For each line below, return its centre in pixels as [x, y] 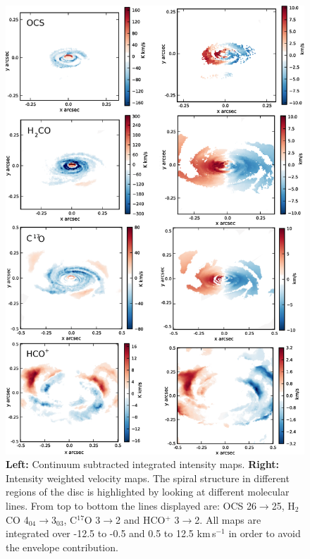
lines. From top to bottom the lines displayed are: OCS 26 [131, 505]
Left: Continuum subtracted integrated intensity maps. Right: [142, 464]
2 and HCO [141, 519]
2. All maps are [228, 519]
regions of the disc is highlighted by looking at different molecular [148, 492]
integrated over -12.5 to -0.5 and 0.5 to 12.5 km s [111, 533]
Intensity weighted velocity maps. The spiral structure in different [148, 478]
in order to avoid [265, 533]
